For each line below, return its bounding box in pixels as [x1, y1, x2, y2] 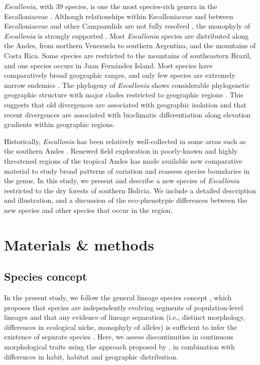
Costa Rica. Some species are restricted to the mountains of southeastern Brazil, [4, 50, 251, 60]
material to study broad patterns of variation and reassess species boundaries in [4, 165, 249, 176]
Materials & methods [4, 234, 155, 255]
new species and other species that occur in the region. [4, 204, 173, 215]
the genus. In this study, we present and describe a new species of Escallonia [4, 175, 240, 186]
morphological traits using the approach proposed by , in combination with [4, 341, 235, 352]
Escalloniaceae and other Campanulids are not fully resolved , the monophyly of [4, 21, 250, 31]
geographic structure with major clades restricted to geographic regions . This [4, 89, 243, 100]
